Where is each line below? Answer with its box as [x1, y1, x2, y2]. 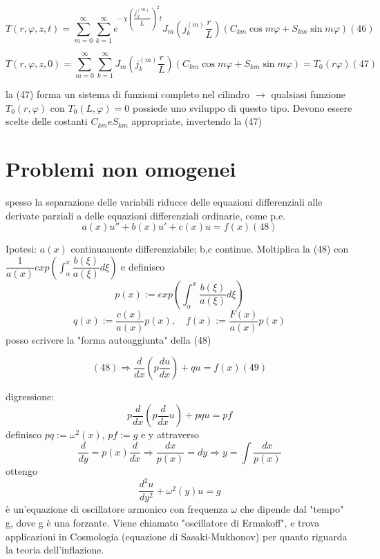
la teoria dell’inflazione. [6, 542, 104, 557]
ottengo [6, 464, 37, 478]
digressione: [6, 389, 55, 404]
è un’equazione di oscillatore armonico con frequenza [6, 502, 228, 516]
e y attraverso [140, 427, 200, 442]
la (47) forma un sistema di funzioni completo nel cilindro [6, 87, 250, 101]
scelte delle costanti [6, 114, 88, 128]
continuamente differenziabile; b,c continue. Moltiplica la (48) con [70, 242, 349, 256]
